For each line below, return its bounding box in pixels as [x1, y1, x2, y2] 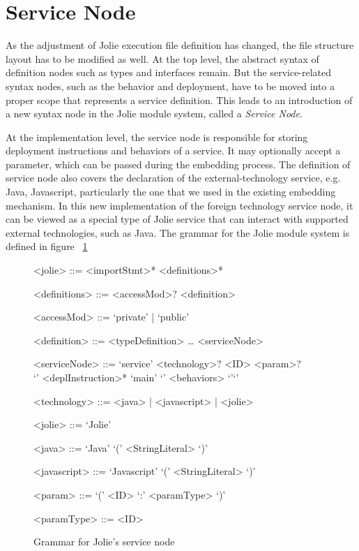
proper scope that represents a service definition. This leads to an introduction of [6, 92, 353, 107]
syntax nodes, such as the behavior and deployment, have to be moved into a [6, 78, 335, 93]
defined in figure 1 [6, 239, 88, 254]
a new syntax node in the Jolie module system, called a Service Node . [6, 106, 303, 121]
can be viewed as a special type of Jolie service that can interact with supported [6, 212, 349, 226]
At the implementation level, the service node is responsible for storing [6, 129, 308, 144]
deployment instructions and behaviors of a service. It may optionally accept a [6, 143, 341, 158]
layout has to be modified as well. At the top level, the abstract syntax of [6, 51, 319, 66]
